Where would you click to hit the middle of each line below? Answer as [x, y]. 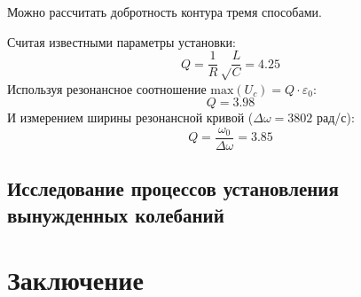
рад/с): [335, 117]
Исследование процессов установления [173, 188]
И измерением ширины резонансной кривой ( [130, 117]
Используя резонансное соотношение [107, 88]
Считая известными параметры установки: [122, 41]
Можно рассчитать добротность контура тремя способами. [165, 12]
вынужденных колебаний [116, 214]
